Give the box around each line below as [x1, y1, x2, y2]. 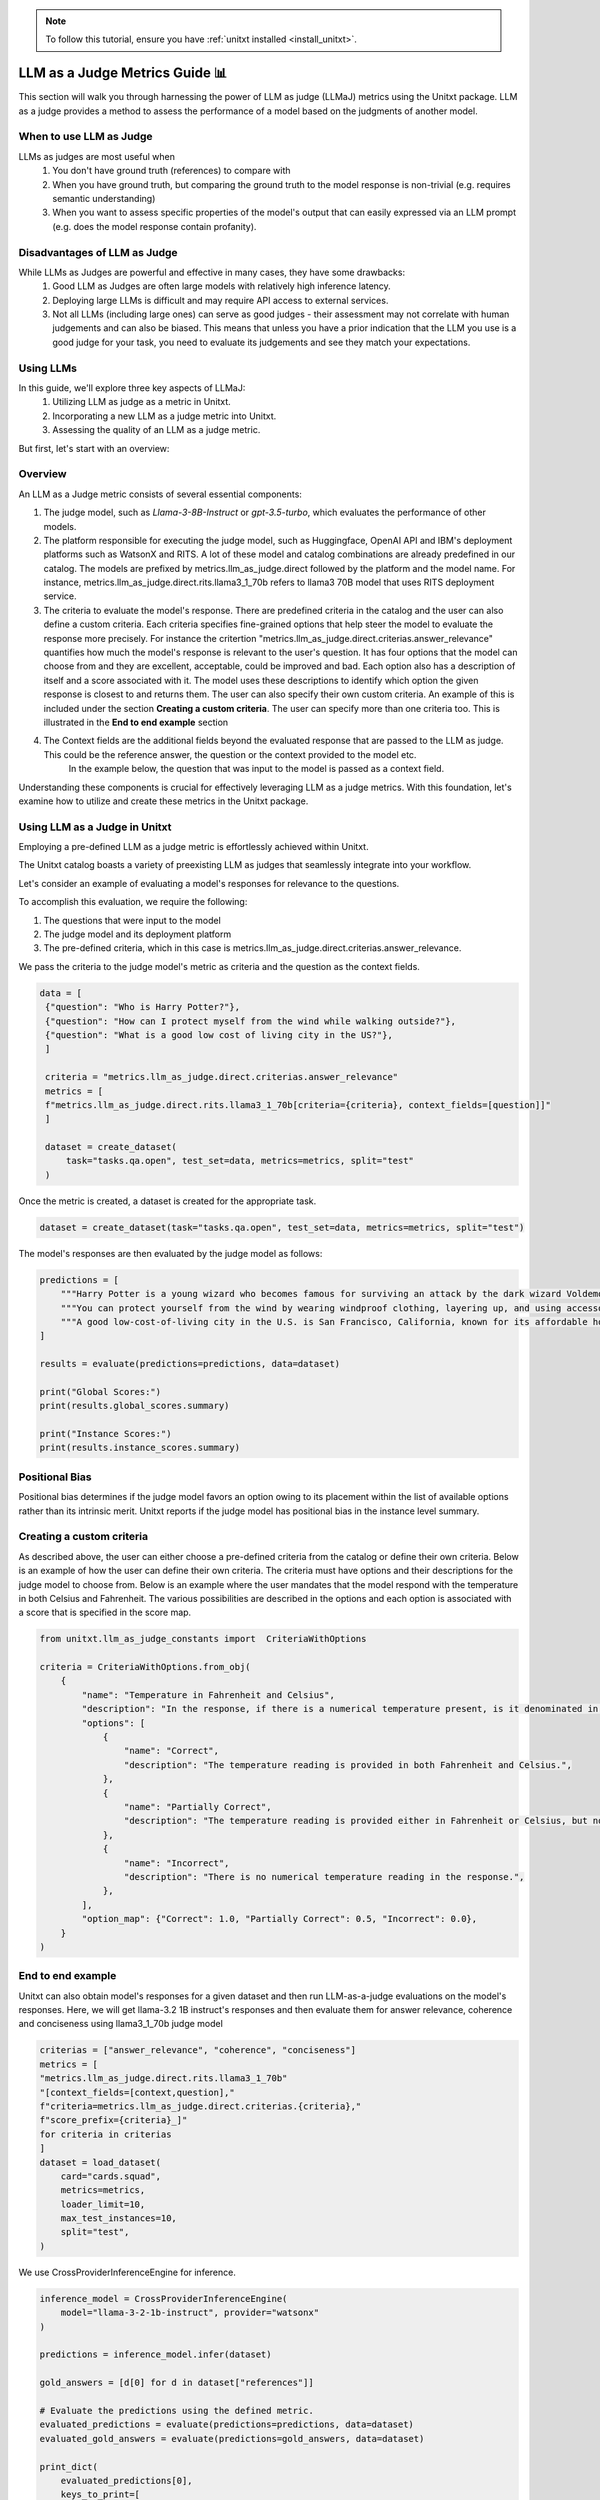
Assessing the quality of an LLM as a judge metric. [52, 424, 261, 436]
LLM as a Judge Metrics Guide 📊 [18, 65, 228, 82]
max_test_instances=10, [60, 2213, 177, 2224]
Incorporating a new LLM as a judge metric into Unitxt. [52, 410, 277, 422]
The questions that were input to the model [43, 914, 222, 926]
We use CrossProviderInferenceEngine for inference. [18, 2266, 237, 2278]
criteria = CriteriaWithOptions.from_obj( [39, 1661, 251, 1673]
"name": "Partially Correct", [123, 1801, 272, 1812]
